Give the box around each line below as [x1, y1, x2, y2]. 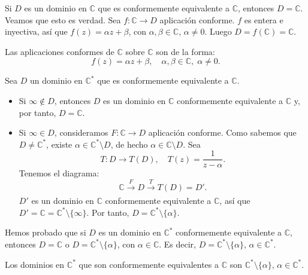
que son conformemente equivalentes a [78, 258, 219, 270]
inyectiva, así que [5, 25, 68, 38]
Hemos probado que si [5, 226, 86, 239]
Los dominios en [5, 258, 65, 270]
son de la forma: [156, 45, 215, 57]
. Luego [204, 25, 232, 38]
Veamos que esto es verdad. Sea [5, 13, 121, 26]
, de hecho [110, 137, 148, 150]
